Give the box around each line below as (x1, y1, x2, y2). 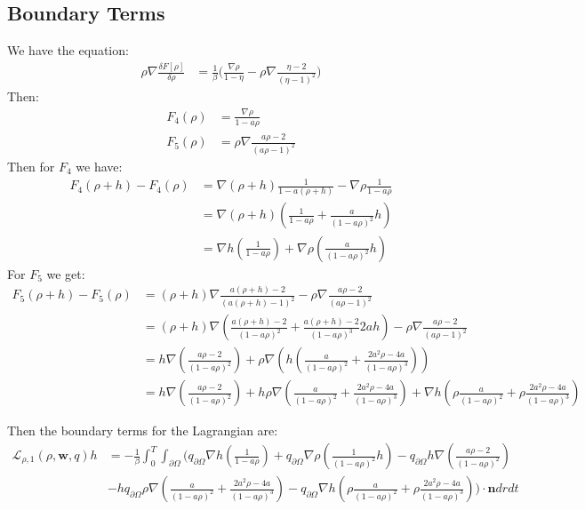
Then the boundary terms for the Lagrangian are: (7, 421, 278, 440)
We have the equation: (7, 41, 129, 60)
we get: (46, 264, 85, 283)
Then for (7, 157, 55, 175)
